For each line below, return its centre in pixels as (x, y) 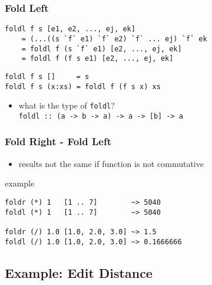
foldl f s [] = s (47, 76)
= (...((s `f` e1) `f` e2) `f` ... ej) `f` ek (114, 39)
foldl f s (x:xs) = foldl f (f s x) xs (83, 86)
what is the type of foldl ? (67, 105)
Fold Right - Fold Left (58, 141)
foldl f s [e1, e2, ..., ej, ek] (70, 29)
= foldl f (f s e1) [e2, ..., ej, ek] (97, 59)
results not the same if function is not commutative (111, 163)
